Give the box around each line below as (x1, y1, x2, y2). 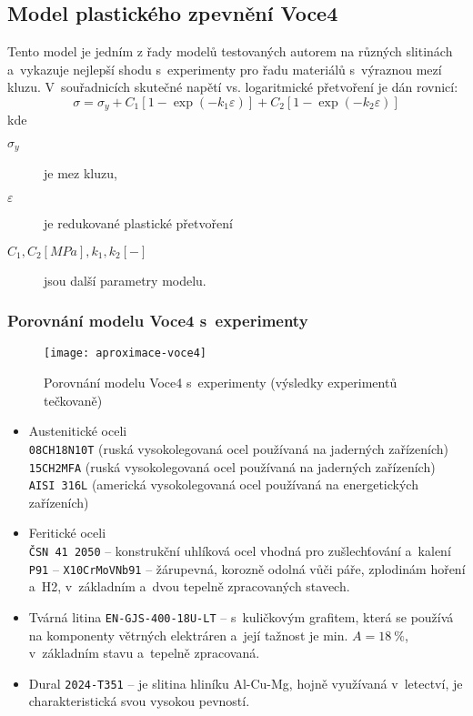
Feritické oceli (28, 523, 106, 542)
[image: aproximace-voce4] (44, 347, 206, 360)
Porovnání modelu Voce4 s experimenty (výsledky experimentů (44, 373, 398, 392)
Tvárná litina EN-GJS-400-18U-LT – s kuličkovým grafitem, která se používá (28, 607, 454, 626)
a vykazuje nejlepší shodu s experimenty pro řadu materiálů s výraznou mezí (7, 59, 442, 78)
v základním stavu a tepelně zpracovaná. (28, 643, 260, 662)
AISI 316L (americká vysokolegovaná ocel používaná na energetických (28, 475, 418, 494)
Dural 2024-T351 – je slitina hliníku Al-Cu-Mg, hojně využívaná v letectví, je (28, 673, 463, 692)
